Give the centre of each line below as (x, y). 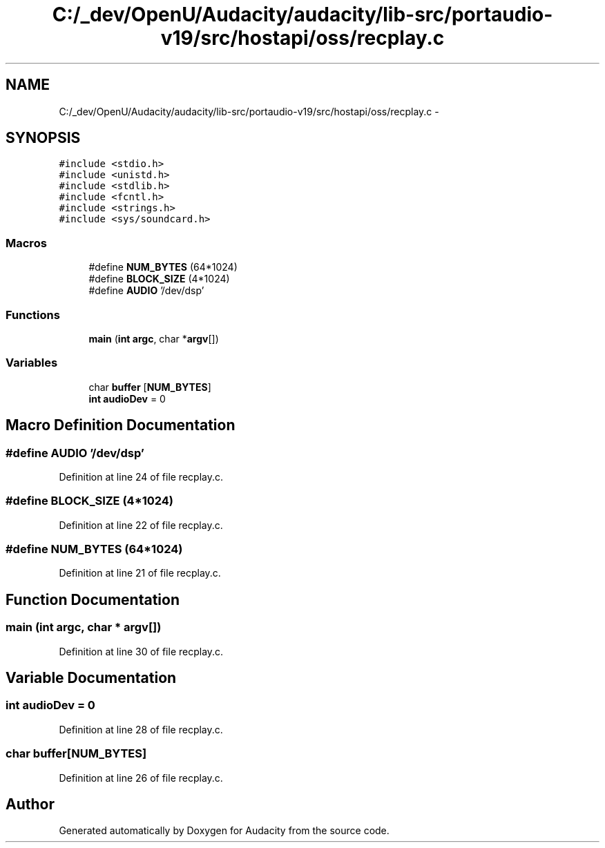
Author (30, 804)
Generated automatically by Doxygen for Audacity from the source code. (224, 831)
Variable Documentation (91, 678)
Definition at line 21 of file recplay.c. (140, 573)
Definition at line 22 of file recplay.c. (141, 525)
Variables (32, 363)
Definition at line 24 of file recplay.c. (141, 476)
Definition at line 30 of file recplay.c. (141, 651)
